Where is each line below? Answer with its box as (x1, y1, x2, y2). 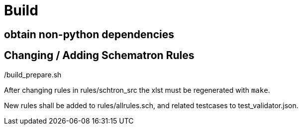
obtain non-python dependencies (4, 28, 174, 41)
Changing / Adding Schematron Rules (4, 49, 195, 62)
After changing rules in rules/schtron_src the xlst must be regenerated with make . (4, 85, 270, 94)
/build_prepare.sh (4, 70, 62, 79)
